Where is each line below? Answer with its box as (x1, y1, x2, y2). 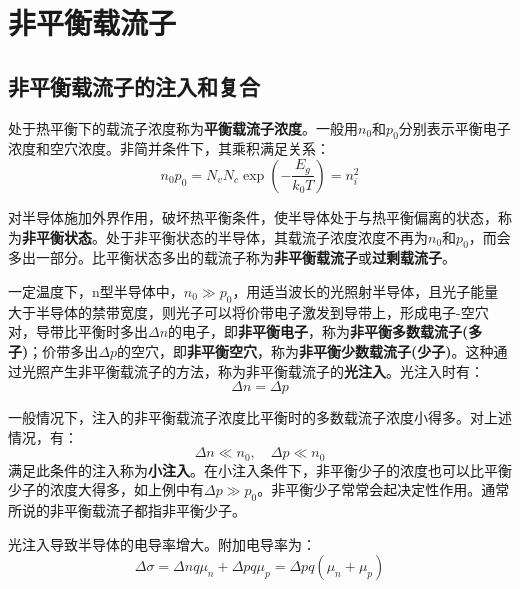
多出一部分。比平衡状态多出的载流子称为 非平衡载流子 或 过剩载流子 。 (8, 247, 456, 268)
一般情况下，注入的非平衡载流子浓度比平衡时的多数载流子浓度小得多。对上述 (8, 407, 512, 428)
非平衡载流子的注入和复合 (8, 70, 260, 101)
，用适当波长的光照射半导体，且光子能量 (232, 280, 499, 301)
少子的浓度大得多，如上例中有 (8, 479, 204, 500)
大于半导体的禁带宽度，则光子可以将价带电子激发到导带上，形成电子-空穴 (8, 301, 489, 322)
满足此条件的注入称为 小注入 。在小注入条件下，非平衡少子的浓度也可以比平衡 (8, 459, 512, 480)
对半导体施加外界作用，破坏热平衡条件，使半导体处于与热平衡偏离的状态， (8, 206, 498, 227)
